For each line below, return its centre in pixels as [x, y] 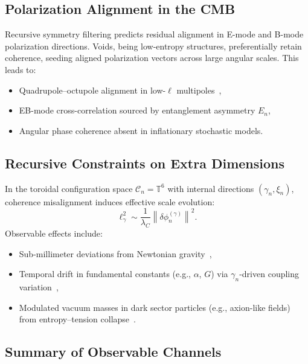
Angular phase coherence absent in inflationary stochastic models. [141, 130]
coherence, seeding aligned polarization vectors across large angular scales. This [152, 58]
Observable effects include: [54, 233]
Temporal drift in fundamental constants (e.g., [105, 274]
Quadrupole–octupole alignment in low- [92, 90]
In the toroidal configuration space [69, 188]
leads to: [21, 69]
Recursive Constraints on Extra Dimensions [145, 163]
